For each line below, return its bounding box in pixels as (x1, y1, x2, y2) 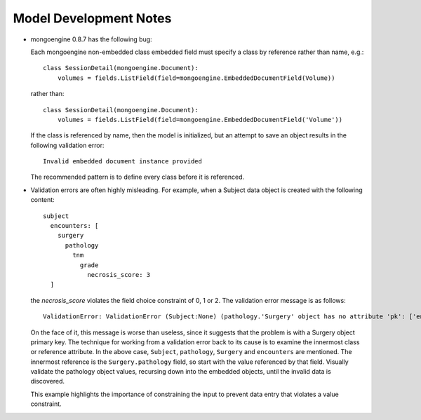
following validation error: (30, 141, 105, 149)
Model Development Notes (13, 11, 172, 26)
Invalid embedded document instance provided (43, 158, 203, 165)
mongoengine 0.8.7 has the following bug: (30, 35, 152, 43)
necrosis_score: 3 (87, 271, 151, 278)
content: (30, 196, 55, 204)
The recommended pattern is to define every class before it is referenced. (30, 172, 245, 182)
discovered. (30, 377, 65, 386)
